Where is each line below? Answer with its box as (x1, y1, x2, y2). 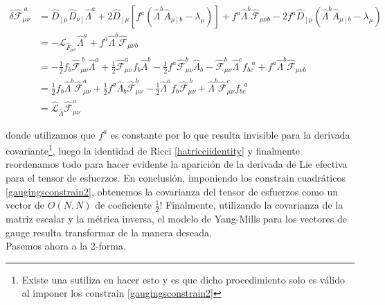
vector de (6, 198, 45, 212)
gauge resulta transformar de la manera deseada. (6, 225, 212, 239)
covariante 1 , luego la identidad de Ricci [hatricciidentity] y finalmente (6, 141, 300, 157)
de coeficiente (95, 198, 152, 212)
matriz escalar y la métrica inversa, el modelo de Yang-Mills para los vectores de (6, 211, 347, 225)
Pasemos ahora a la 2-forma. (6, 238, 126, 253)
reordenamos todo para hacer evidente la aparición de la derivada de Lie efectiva (6, 157, 348, 171)
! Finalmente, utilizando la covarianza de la (159, 198, 343, 212)
